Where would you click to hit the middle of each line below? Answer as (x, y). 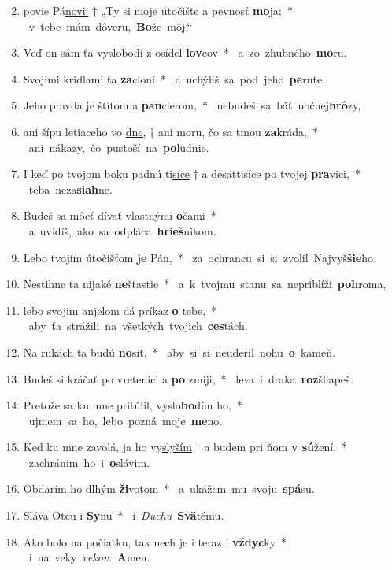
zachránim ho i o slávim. (89, 462)
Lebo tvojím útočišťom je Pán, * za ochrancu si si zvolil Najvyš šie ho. (200, 257)
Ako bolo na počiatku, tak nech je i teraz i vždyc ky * (155, 541)
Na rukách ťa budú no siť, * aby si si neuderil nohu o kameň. (179, 352)
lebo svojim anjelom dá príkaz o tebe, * (120, 310)
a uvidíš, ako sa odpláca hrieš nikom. (122, 230)
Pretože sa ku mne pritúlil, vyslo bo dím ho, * (133, 405)
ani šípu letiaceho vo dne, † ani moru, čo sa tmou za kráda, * (170, 131)
